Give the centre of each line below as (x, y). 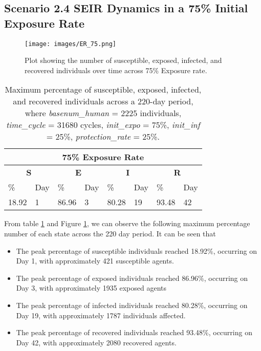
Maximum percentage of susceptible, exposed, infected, (103, 90)
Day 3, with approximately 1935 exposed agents (91, 288)
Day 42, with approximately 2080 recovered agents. (96, 342)
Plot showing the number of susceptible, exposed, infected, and (123, 60)
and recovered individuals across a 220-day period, (103, 101)
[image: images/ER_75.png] (70, 44)
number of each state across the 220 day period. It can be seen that (110, 234)
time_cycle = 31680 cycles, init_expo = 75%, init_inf (103, 125)
